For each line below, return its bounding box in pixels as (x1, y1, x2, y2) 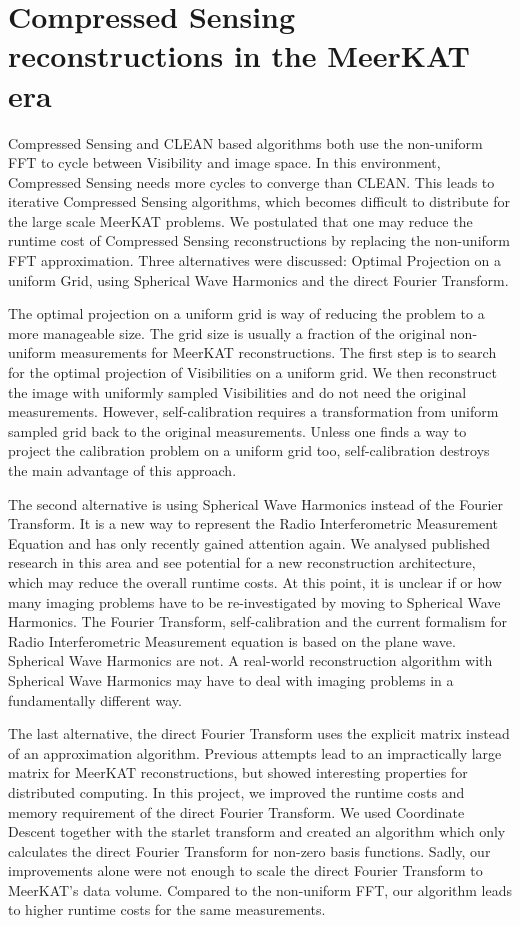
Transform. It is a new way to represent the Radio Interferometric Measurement (8, 513, 498, 534)
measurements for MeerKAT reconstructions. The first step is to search (60, 342, 497, 363)
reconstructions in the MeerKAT (8, 35, 470, 76)
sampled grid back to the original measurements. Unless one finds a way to (8, 420, 467, 441)
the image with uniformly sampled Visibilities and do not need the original (8, 381, 467, 402)
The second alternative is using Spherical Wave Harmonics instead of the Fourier (8, 493, 504, 514)
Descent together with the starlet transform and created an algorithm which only (8, 821, 506, 842)
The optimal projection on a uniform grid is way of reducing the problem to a (8, 303, 485, 324)
